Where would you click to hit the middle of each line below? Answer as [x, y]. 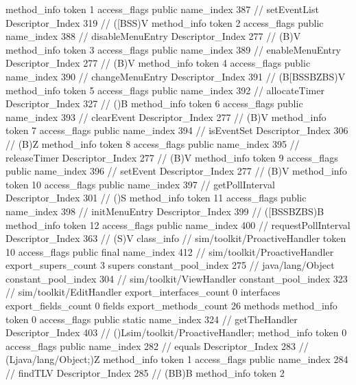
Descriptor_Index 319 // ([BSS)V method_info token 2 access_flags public [165, 22]
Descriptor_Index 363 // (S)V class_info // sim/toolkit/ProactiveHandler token [176, 238]
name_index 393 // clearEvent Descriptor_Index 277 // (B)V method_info [166, 117]
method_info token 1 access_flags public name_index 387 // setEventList [162, 9]
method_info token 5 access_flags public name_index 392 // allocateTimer [165, 90]
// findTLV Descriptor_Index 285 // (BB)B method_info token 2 [145, 373]
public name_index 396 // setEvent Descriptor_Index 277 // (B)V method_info [176, 171]
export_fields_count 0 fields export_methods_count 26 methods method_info [171, 306]
